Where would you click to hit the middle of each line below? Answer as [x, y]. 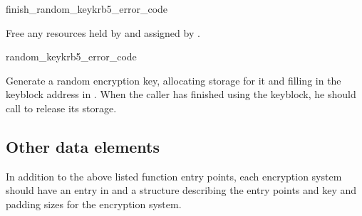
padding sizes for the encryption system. [94, 204]
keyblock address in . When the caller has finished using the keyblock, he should [181, 94]
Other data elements [83, 146]
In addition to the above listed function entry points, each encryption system [174, 176]
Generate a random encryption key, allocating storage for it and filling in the [174, 80]
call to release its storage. [61, 108]
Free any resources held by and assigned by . [103, 32]
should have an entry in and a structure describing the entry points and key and [181, 190]
